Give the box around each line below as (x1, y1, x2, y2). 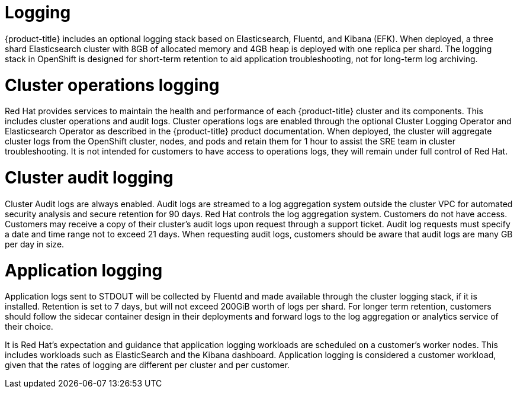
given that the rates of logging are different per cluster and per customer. (5, 360, 290, 371)
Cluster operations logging (5, 75, 220, 95)
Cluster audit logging (5, 167, 174, 188)
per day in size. (5, 239, 65, 249)
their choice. (5, 321, 53, 332)
